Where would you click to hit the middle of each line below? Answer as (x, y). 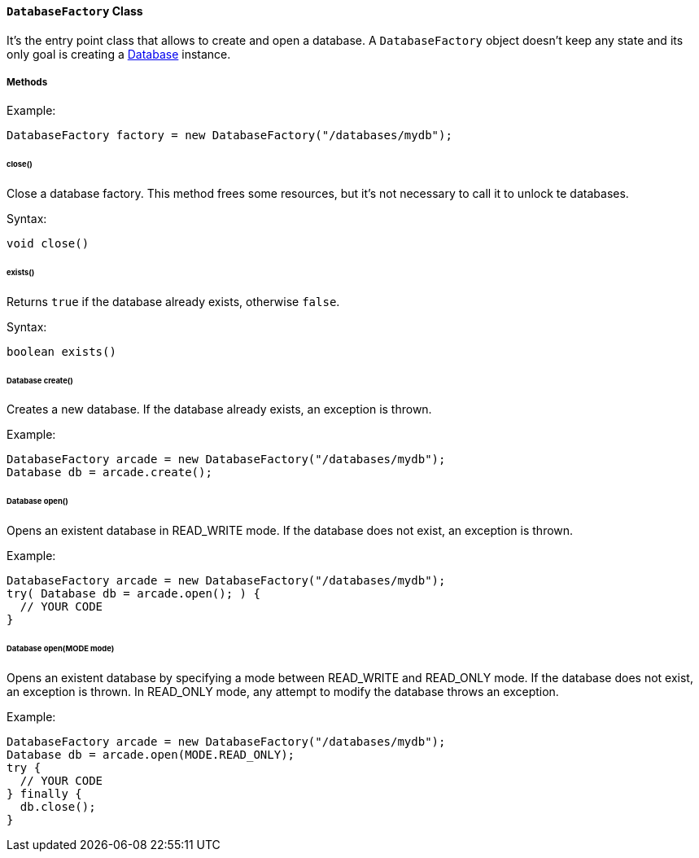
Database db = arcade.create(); (109, 473)
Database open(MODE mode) (61, 648)
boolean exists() (61, 351)
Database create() (40, 380)
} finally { (44, 793)
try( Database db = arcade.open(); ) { (133, 594)
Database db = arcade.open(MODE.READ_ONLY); (151, 754)
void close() (48, 244)
